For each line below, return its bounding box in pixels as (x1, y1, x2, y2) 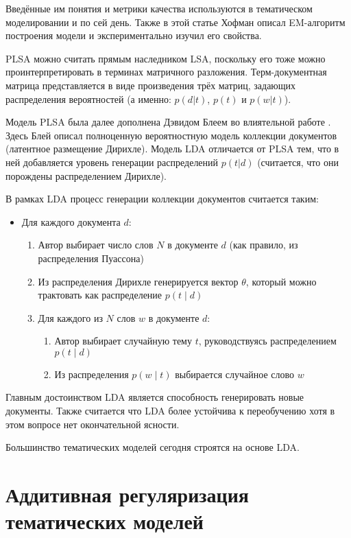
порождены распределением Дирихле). (5, 168, 167, 183)
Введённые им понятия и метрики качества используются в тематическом (5, 1, 313, 15)
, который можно (245, 274, 317, 288)
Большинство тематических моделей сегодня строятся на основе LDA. (5, 440, 300, 454)
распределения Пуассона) (38, 250, 144, 265)
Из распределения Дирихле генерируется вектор (38, 274, 239, 288)
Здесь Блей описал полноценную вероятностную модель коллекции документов (5, 128, 337, 142)
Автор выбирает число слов (38, 237, 154, 252)
